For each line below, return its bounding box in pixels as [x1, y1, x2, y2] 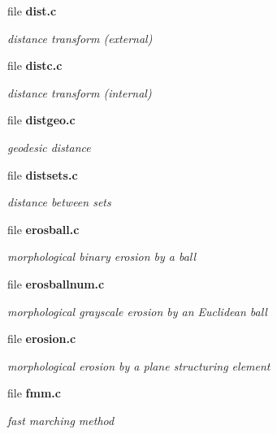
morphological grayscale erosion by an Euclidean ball [7, 302, 267, 319]
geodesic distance [7, 138, 91, 155]
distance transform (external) [7, 29, 153, 46]
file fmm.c [7, 384, 61, 401]
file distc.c [7, 57, 63, 74]
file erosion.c [7, 330, 76, 347]
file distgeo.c [7, 111, 76, 128]
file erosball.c [7, 220, 80, 237]
